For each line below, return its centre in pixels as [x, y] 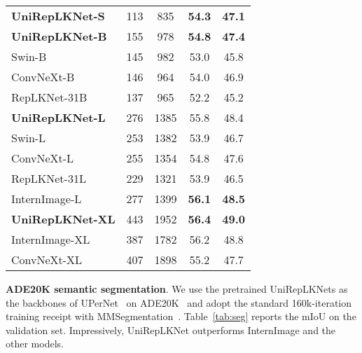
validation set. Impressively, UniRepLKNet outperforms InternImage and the [171, 330]
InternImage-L [47, 199]
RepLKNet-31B [49, 97]
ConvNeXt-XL [47, 259]
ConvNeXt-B [43, 77]
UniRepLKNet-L [58, 117]
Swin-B [29, 56]
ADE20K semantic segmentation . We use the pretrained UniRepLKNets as [177, 289]
